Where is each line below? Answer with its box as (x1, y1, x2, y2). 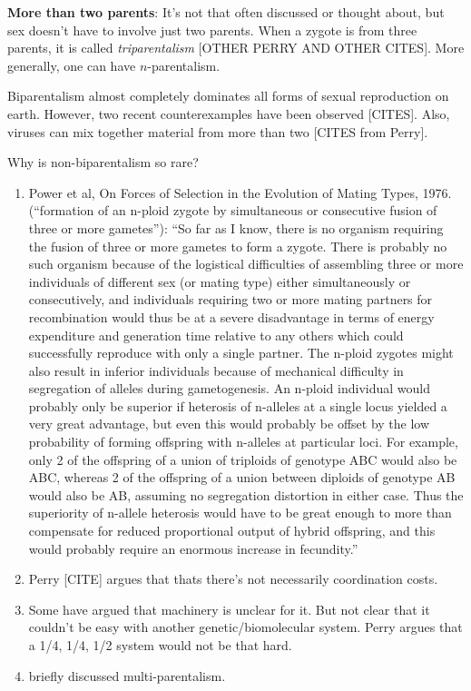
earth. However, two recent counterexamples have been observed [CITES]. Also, (7, 104, 450, 123)
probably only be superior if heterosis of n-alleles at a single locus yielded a (28, 396, 447, 415)
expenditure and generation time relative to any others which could (28, 325, 404, 344)
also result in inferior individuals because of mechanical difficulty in (28, 360, 404, 380)
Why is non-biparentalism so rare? (7, 153, 199, 172)
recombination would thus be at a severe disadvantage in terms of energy (28, 307, 435, 326)
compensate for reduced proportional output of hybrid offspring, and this (28, 521, 436, 540)
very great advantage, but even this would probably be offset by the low (28, 414, 430, 433)
